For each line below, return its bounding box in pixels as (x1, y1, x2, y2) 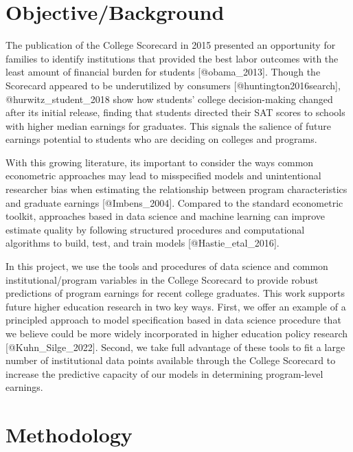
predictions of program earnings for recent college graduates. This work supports (5, 286, 345, 300)
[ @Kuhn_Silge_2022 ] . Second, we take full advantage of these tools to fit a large (5, 339, 345, 354)
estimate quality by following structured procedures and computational (5, 222, 305, 236)
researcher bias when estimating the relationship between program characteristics (5, 182, 348, 196)
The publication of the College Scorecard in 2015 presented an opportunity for (5, 38, 336, 52)
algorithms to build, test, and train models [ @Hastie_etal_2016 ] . (5, 236, 280, 250)
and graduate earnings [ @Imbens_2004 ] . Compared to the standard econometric (5, 195, 343, 210)
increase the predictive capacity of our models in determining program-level (5, 366, 323, 381)
